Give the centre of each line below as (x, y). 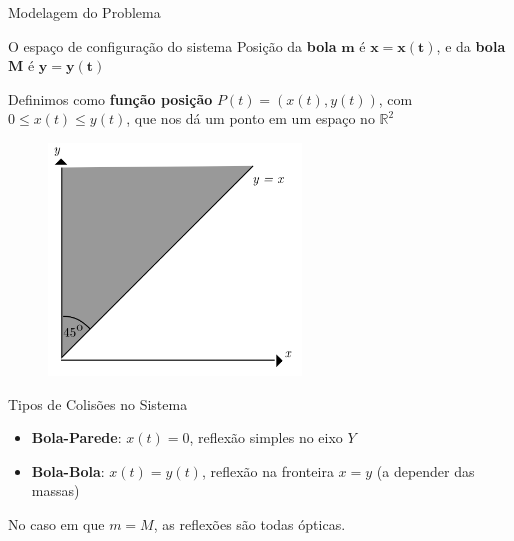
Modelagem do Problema (84, 12)
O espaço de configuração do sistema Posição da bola (172, 45)
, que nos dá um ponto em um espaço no (250, 118)
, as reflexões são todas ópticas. (249, 523)
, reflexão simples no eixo (266, 437)
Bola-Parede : (76, 437)
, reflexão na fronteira (267, 470)
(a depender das (425, 470)
